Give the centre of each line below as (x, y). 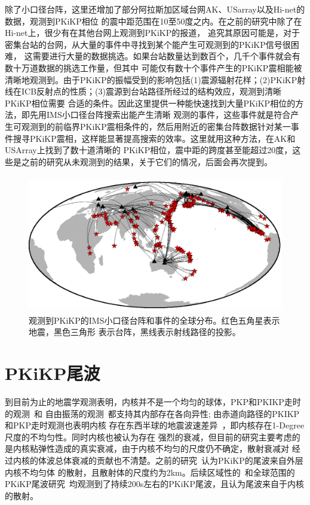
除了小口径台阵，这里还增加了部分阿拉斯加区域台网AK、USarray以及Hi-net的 (155, 9)
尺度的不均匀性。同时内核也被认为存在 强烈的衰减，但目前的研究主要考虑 (148, 436)
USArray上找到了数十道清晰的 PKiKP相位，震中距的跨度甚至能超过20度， (149, 150)
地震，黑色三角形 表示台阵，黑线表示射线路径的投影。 (135, 332)
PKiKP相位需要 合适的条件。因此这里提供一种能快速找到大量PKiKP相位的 (150, 103)
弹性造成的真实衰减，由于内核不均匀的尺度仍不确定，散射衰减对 (163, 448)
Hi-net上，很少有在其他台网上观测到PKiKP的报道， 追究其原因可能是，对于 (152, 33)
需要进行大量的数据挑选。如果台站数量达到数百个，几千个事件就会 (162, 56)
